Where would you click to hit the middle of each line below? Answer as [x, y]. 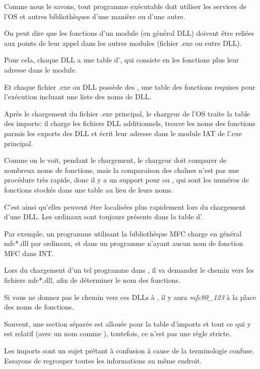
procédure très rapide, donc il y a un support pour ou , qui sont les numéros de [126, 180]
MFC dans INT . [29, 253]
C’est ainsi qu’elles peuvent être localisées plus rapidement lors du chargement [125, 206]
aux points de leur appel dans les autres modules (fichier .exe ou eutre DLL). [123, 43]
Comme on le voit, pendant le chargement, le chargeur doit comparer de [115, 160]
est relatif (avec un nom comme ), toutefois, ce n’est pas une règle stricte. [118, 333]
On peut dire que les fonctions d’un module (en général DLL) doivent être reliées [129, 33]
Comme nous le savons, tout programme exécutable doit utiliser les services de [125, 6]
